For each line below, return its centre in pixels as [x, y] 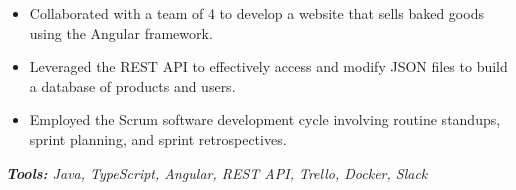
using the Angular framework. [121, 32]
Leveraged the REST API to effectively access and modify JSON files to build [268, 66]
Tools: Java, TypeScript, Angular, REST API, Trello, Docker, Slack [217, 172]
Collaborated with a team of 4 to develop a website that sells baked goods [256, 13]
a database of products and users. [132, 85]
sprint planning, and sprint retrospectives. [158, 138]
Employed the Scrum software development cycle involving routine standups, [265, 119]
